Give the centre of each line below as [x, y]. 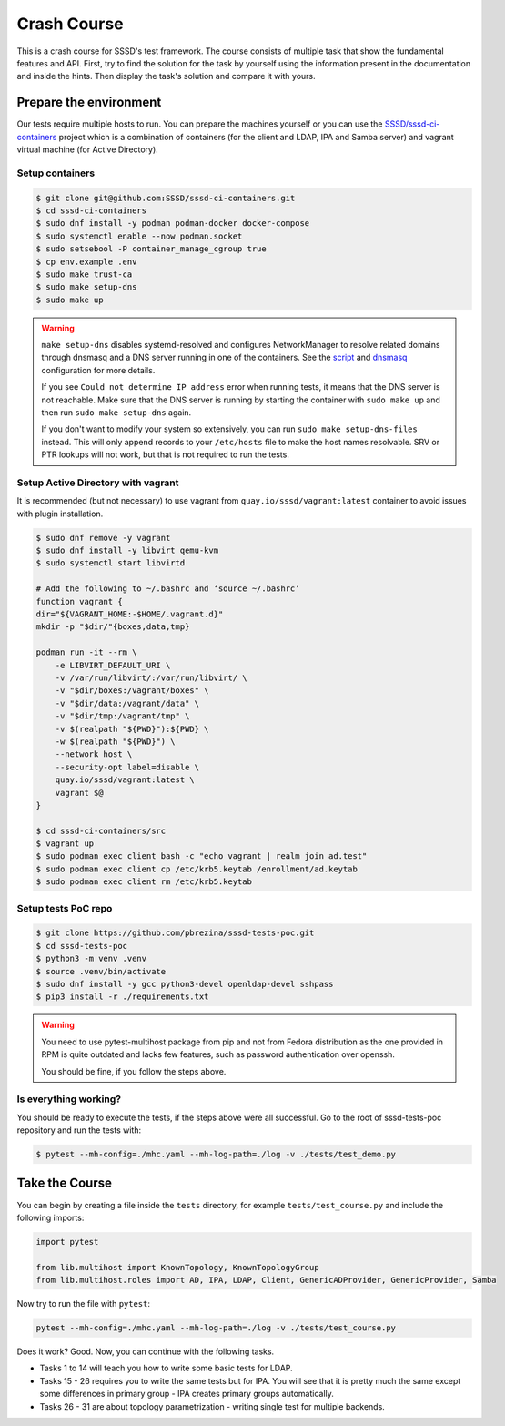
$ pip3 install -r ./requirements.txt [122, 997]
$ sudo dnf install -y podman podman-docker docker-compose [173, 224]
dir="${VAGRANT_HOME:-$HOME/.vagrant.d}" [130, 614]
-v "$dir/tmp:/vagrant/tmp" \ [122, 716]
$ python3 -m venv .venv [91, 959]
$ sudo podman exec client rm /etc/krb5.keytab [144, 882]
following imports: [50, 1217]
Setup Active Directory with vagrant [98, 483]
